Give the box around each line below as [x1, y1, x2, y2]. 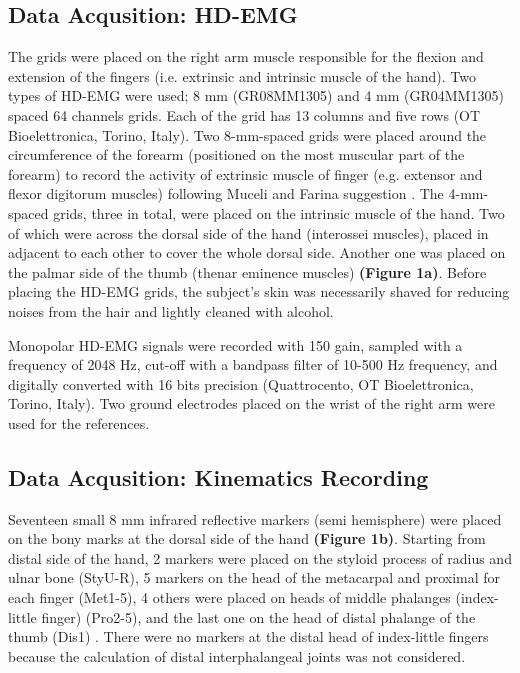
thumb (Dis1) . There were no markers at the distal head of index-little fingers [8, 626, 489, 647]
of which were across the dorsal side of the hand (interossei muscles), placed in [8, 222, 489, 243]
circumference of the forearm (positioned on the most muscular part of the [8, 144, 465, 165]
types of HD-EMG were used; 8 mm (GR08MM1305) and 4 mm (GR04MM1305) [8, 85, 504, 106]
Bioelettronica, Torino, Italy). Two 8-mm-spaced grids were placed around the [8, 124, 487, 145]
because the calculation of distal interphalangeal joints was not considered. [8, 645, 466, 666]
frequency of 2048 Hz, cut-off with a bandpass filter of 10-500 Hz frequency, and [8, 354, 498, 375]
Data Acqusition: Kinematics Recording [8, 461, 429, 492]
